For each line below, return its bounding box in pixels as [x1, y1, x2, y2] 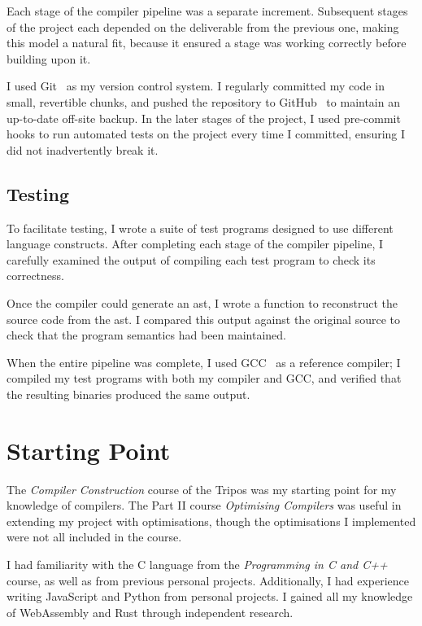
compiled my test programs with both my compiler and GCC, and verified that [7, 370, 402, 387]
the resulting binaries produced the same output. [7, 385, 250, 402]
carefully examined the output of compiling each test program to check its [7, 251, 376, 268]
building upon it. [7, 50, 91, 67]
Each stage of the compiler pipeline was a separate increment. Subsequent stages [7, 2, 408, 19]
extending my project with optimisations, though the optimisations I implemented [7, 512, 416, 529]
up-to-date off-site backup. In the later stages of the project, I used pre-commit [7, 109, 401, 126]
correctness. [7, 267, 64, 284]
